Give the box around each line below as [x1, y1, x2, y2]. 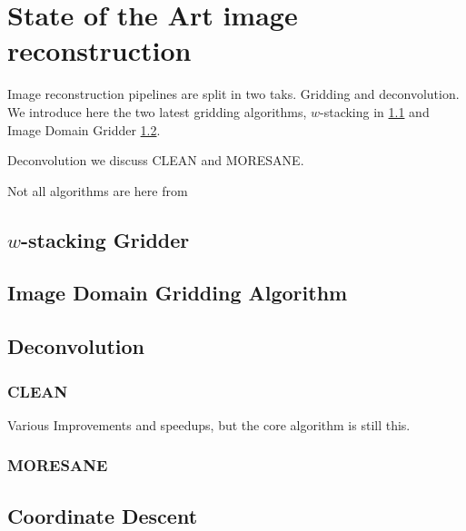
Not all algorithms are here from [7, 181, 188, 200]
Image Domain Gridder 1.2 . [7, 120, 161, 139]
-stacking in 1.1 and [320, 102, 430, 121]
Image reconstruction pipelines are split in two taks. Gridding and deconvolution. [7, 84, 460, 103]
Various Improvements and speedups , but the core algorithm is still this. [7, 415, 411, 434]
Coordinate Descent [7, 501, 198, 529]
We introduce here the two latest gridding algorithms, [7, 102, 307, 121]
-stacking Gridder [21, 225, 190, 253]
